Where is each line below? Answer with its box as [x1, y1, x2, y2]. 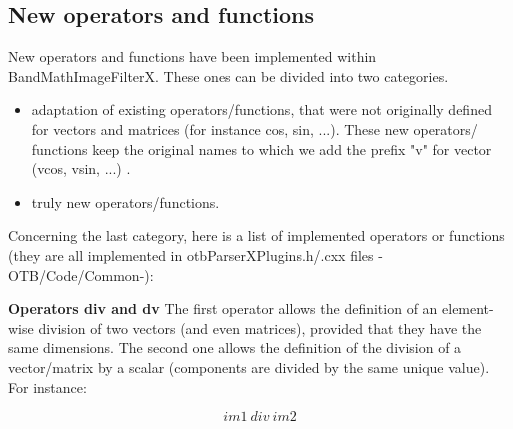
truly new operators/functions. [31, 191, 220, 212]
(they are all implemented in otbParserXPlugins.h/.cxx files [8, 244, 374, 265]
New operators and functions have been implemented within [8, 46, 377, 67]
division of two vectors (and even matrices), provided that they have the [38, 317, 482, 338]
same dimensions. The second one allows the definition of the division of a [8, 337, 462, 358]
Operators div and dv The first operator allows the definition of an [8, 298, 438, 319]
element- [442, 298, 494, 319]
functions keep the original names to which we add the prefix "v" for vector [31, 138, 492, 159]
